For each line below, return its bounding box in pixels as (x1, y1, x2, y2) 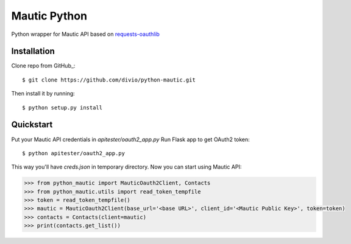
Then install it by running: (11, 90, 76, 97)
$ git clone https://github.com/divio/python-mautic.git (22, 76, 196, 83)
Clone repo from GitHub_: (11, 62, 76, 69)
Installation (11, 46, 55, 57)
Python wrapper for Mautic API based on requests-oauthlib (11, 30, 160, 38)
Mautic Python (11, 9, 88, 23)
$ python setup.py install (22, 104, 103, 111)
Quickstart (11, 119, 53, 130)
